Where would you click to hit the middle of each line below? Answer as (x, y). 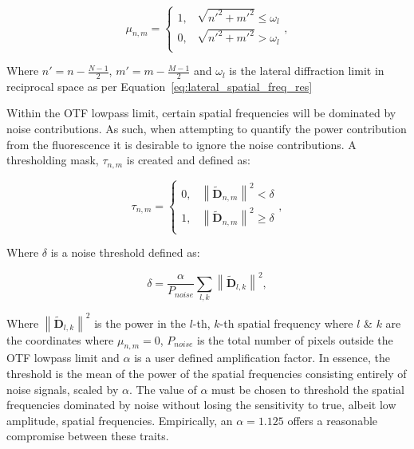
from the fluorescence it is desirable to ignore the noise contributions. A (181, 144)
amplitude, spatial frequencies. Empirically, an (120, 420)
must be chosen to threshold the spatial (308, 389)
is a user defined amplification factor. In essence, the (262, 358)
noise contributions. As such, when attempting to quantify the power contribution (207, 129)
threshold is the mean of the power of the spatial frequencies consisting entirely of (207, 373)
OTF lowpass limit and (63, 358)
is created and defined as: (188, 160)
